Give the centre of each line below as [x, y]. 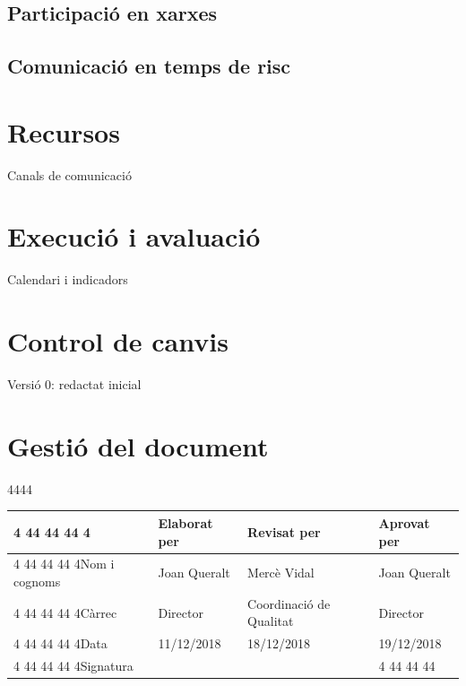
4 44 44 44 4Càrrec [65, 612]
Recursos [64, 131]
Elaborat [186, 522]
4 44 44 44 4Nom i [64, 564]
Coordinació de [289, 603]
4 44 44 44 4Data [60, 643]
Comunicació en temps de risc [149, 66]
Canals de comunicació [69, 174]
